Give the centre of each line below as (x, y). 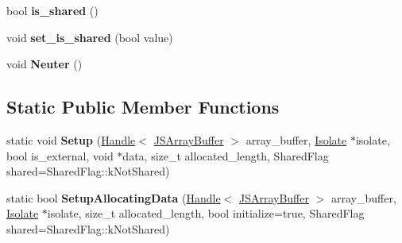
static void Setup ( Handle (71, 139)
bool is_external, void (60, 155)
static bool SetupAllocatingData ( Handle (114, 197)
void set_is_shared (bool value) (90, 37)
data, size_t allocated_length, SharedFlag (226, 155)
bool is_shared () (52, 10)
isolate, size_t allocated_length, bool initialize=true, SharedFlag (206, 213)
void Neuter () (44, 64)
